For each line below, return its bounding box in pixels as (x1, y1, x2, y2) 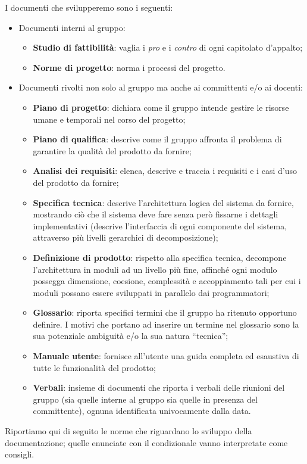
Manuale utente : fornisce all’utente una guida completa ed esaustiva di (33, 350, 299, 362)
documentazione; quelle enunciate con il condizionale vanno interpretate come (5, 436, 288, 449)
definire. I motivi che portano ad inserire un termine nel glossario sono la (33, 317, 299, 330)
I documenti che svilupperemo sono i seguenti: (5, 1, 173, 13)
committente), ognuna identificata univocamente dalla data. (33, 404, 251, 417)
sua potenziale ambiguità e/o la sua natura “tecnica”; (33, 329, 228, 342)
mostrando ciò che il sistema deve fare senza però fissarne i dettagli (33, 208, 278, 220)
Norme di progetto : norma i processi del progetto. (33, 61, 225, 73)
